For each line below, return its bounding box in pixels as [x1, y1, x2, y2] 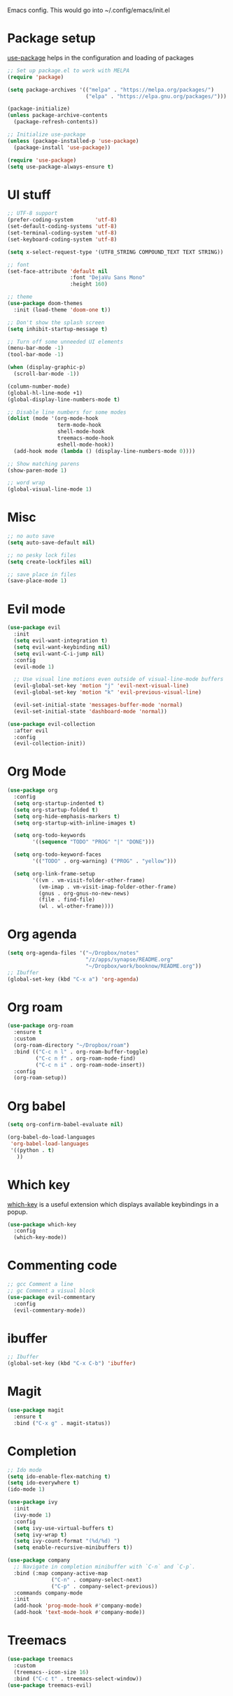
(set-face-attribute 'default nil [7, 267, 108, 275]
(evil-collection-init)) [13, 740, 86, 748]
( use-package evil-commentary [7, 1294, 96, 1301]
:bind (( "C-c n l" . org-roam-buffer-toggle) [13, 1048, 149, 1056]
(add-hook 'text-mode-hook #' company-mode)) [13, 1609, 146, 1616]
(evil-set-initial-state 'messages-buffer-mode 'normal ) [13, 701, 183, 708]
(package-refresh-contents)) [13, 118, 99, 125]
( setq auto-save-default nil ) [7, 539, 96, 546]
